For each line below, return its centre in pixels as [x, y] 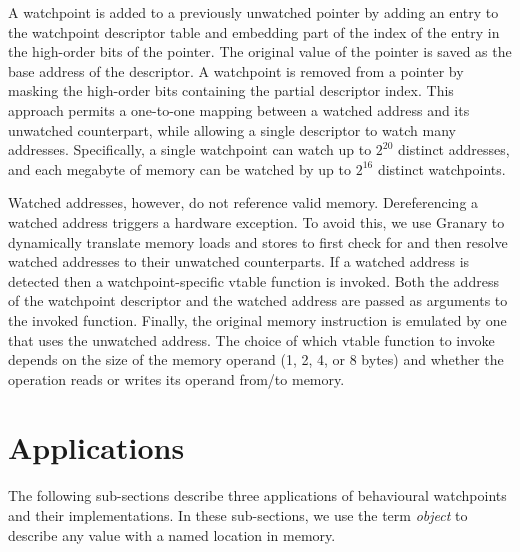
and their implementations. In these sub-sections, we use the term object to [238, 515]
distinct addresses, [454, 149]
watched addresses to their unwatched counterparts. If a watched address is [239, 261]
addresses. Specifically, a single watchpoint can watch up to [190, 149]
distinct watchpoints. [441, 168]
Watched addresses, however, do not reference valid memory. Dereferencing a [243, 202]
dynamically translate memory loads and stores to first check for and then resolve [258, 241]
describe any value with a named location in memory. [172, 534]
